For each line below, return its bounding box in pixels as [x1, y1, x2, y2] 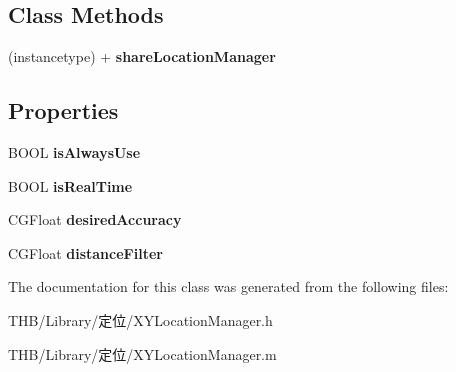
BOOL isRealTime [8, 175, 133, 196]
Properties [8, 95, 119, 126]
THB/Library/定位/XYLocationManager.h [8, 309, 273, 330]
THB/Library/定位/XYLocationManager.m [8, 343, 277, 364]
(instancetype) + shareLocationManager [8, 46, 276, 67]
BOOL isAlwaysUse [8, 142, 141, 162]
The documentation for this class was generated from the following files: [8, 276, 449, 297]
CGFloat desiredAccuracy [8, 209, 182, 230]
